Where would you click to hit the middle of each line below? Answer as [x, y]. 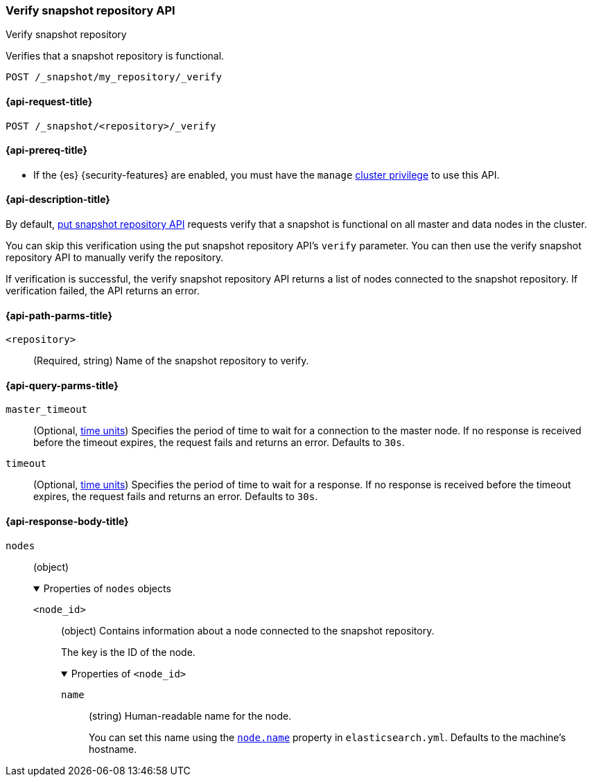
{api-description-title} [58, 199]
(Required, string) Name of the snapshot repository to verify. [171, 361]
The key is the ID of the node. [128, 652]
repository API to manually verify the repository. [115, 258]
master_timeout [47, 410]
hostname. [113, 749]
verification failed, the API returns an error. [103, 291]
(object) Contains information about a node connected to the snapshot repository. [248, 630]
